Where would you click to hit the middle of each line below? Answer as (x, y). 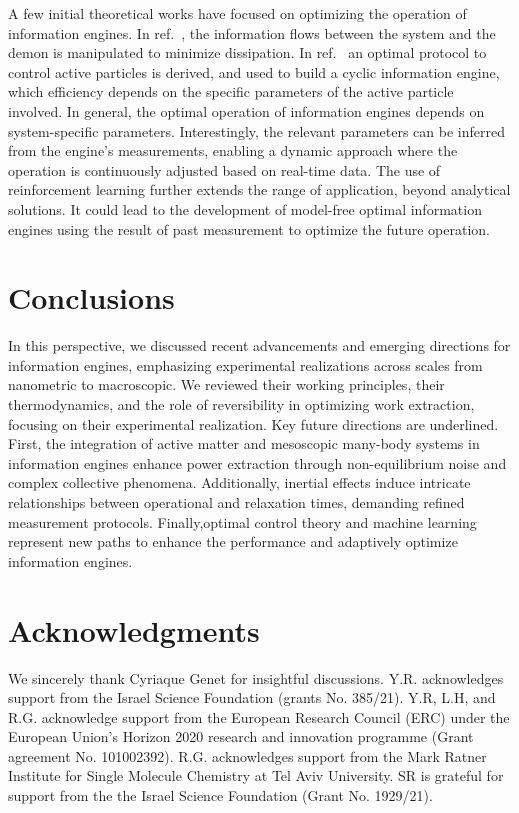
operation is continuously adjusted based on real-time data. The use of (224, 169)
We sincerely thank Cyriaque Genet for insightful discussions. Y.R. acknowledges (256, 677)
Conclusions (91, 297)
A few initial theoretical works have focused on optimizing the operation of (237, 13)
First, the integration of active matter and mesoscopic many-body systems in (244, 443)
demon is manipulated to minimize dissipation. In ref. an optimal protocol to (247, 52)
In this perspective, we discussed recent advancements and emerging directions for (259, 345)
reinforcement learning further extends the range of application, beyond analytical (259, 189)
